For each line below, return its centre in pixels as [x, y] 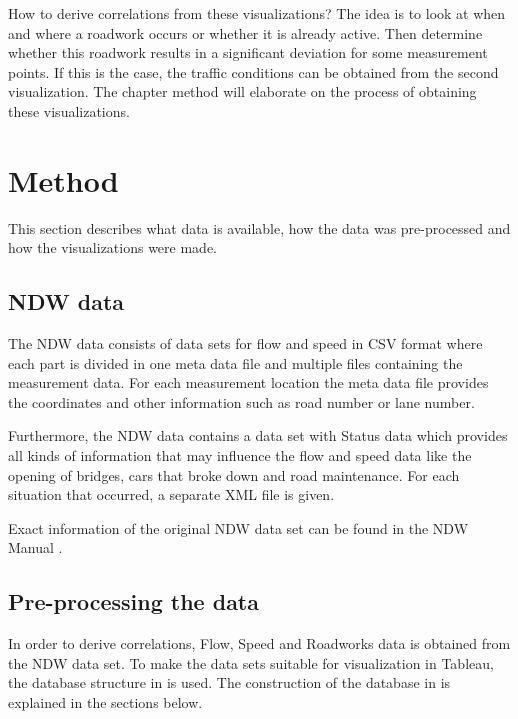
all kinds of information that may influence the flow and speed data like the [240, 455]
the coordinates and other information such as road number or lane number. [241, 401]
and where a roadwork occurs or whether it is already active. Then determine [245, 32]
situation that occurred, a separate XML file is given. [171, 494]
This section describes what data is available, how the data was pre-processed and [259, 227]
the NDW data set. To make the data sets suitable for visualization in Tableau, [251, 662]
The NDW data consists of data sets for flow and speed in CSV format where [245, 343]
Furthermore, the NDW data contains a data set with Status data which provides [258, 435]
